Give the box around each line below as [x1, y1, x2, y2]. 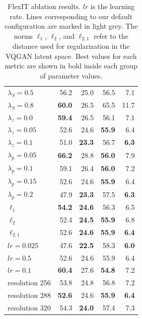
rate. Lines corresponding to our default [10, 11, 133, 21]
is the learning [90, 1, 135, 11]
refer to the [93, 30, 128, 41]
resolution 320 [8, 302, 51, 312]
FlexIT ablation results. [8, 1, 81, 11]
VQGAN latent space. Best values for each [5, 50, 137, 61]
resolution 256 [8, 277, 51, 288]
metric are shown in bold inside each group [5, 60, 138, 71]
